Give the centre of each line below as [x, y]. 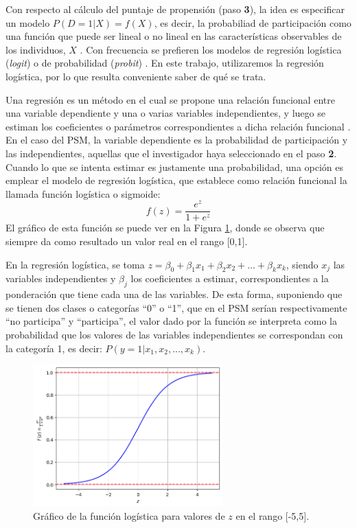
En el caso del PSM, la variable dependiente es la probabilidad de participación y [177, 140]
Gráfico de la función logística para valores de [129, 516]
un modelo [28, 22]
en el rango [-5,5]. [273, 516]
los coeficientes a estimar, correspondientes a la [230, 278]
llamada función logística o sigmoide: [83, 193]
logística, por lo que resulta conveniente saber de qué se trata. [136, 76]
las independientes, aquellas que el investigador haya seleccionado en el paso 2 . [171, 153]
